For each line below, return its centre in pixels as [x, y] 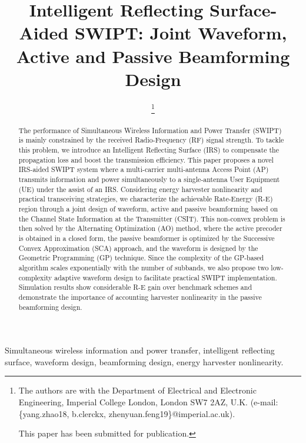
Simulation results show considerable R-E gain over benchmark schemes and [135, 287]
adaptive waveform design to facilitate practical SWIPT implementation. [166, 277]
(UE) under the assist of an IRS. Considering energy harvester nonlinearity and [140, 189]
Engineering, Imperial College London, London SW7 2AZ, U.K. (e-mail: [148, 402]
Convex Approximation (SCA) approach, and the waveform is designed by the [138, 248]
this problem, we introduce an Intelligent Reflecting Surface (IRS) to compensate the [149, 150]
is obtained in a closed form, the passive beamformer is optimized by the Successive [147, 238]
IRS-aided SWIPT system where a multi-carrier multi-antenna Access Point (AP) [144, 169]
